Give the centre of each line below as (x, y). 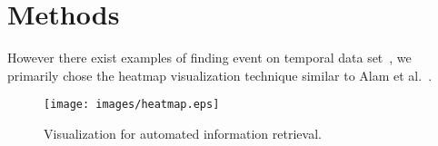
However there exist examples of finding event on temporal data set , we (209, 58)
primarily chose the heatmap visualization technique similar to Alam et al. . (220, 75)
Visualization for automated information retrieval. (183, 133)
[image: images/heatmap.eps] (132, 105)
